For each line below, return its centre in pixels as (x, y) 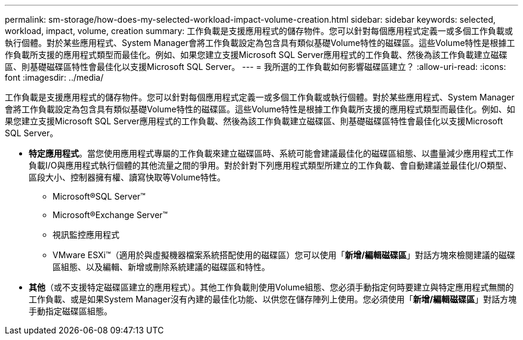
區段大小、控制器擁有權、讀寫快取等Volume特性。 (127, 177)
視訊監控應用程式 (86, 235)
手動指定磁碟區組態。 (70, 311)
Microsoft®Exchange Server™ (110, 215)
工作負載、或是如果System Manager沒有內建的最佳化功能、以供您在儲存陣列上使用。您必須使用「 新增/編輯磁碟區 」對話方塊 (273, 299)
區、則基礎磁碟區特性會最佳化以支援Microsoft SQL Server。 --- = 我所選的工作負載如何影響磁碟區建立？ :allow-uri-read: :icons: (256, 67)
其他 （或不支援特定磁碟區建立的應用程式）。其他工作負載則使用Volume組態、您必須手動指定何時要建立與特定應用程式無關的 (271, 287)
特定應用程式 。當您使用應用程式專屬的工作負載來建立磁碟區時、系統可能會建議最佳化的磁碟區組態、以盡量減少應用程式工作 (271, 153)
